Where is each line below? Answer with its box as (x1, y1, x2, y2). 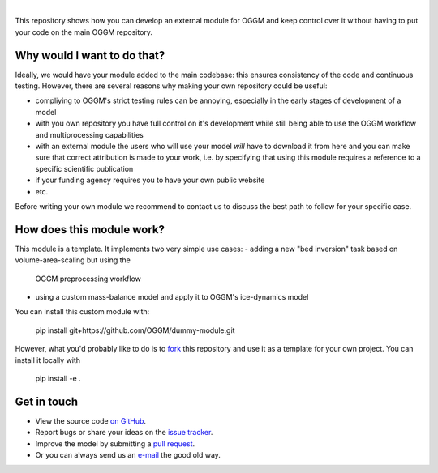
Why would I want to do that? (15, 49, 165, 62)
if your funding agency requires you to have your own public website (35, 175, 265, 185)
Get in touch (15, 394, 79, 408)
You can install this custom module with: (15, 307, 150, 317)
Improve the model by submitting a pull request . (35, 438, 195, 449)
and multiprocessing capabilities (35, 130, 144, 139)
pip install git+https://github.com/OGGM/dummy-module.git (35, 325, 235, 335)
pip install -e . (35, 373, 81, 384)
